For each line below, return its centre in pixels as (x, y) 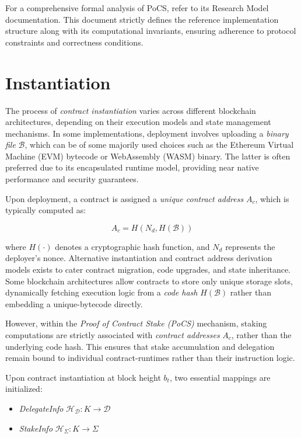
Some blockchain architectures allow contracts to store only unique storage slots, (149, 281)
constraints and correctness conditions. (74, 42)
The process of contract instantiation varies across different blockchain (131, 110)
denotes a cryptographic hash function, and (132, 246)
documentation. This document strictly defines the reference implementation (142, 19)
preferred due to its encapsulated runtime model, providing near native (132, 167)
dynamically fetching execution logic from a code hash (101, 292)
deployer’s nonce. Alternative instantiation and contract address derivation (139, 258)
